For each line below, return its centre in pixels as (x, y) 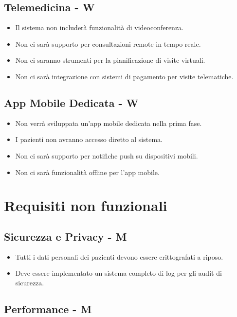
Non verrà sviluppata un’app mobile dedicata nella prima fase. (109, 123)
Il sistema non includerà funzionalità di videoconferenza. (100, 27)
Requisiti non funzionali (86, 205)
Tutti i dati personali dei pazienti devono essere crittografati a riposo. (119, 256)
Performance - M (48, 308)
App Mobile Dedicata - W (71, 102)
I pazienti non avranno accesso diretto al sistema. (89, 139)
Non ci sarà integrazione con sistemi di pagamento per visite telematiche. (124, 76)
